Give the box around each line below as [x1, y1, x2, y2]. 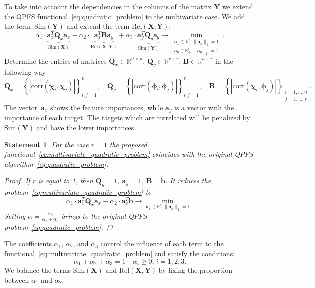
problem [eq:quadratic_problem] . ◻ [4, 221, 113, 232]
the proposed [109, 139, 147, 149]
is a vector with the [174, 102, 234, 113]
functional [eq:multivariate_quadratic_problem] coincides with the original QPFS [4, 149, 253, 159]
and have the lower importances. [36, 122, 136, 133]
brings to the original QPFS [61, 210, 147, 221]
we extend [222, 1, 253, 11]
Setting [4, 210, 26, 221]
